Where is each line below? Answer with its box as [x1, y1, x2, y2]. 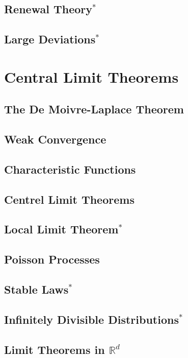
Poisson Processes [4, 251, 100, 267]
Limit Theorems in [4, 341, 105, 357]
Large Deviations [4, 31, 96, 47]
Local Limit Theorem [4, 221, 119, 237]
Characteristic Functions [4, 161, 136, 177]
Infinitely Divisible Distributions [4, 311, 179, 327]
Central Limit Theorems [4, 66, 179, 87]
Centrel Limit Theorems [4, 191, 135, 207]
